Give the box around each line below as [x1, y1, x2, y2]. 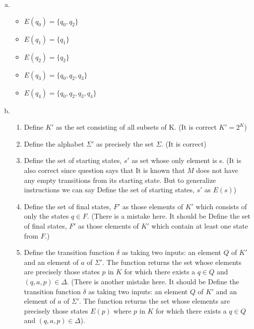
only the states [24, 211, 69, 221]
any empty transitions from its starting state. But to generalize [24, 174, 216, 185]
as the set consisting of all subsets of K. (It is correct [56, 122, 217, 132]
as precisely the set [96, 138, 154, 149]
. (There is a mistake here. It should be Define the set [87, 211, 251, 221]
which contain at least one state [151, 220, 248, 231]
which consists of [195, 201, 247, 211]
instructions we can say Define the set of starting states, [24, 184, 194, 195]
